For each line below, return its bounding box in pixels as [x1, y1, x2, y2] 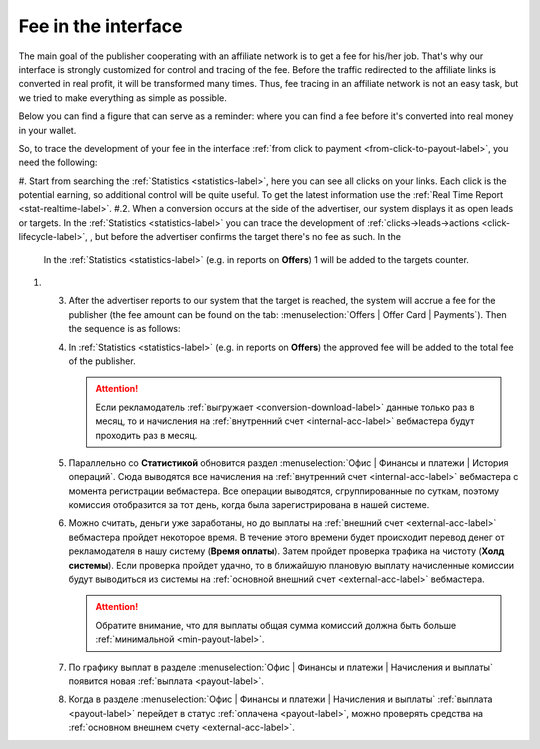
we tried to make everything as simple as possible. [18, 91, 227, 104]
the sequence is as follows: [68, 323, 181, 335]
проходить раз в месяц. [95, 429, 198, 441]
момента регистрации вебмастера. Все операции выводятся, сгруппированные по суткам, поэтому [68, 485, 500, 497]
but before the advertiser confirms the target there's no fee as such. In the [95, 231, 402, 243]
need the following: [18, 156, 98, 169]
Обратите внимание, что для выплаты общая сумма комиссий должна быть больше [95, 619, 457, 631]
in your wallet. [18, 124, 77, 136]
